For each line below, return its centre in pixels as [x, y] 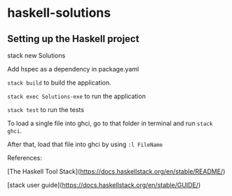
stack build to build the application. [60, 83]
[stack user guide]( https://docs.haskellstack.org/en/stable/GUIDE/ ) [104, 185]
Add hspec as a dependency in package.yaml [73, 69]
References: [25, 158]
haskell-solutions [59, 13]
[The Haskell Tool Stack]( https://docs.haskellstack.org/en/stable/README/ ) [116, 171]
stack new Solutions [36, 55]
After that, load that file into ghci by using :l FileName [85, 144]
